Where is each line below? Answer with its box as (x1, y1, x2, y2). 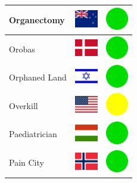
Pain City (9, 156, 44, 169)
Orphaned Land (9, 71, 67, 83)
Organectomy (9, 13, 65, 26)
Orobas (9, 42, 35, 55)
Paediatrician (9, 128, 57, 140)
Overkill (9, 99, 38, 111)
